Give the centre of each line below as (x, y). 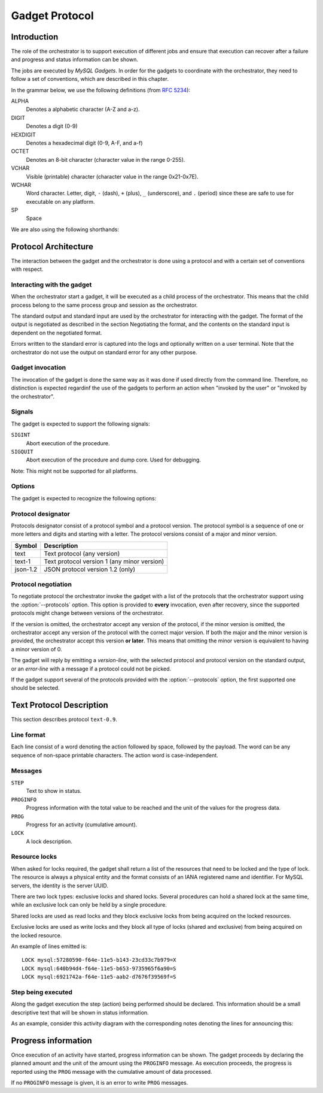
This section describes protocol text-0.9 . (64, 720)
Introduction (35, 37)
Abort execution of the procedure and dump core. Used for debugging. (114, 460)
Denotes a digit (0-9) (52, 126)
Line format (28, 735)
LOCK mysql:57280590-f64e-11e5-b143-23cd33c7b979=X (99, 960)
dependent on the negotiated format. (57, 333)
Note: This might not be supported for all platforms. (74, 471)
